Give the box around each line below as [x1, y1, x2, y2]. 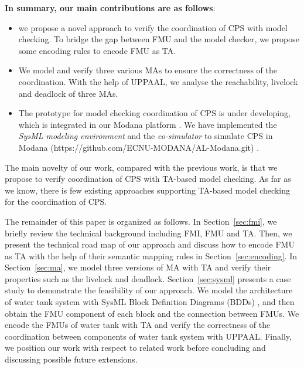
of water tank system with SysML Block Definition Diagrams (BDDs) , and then [5, 296, 295, 308]
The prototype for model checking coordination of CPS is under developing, [18, 107, 291, 119]
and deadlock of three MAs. [18, 87, 118, 99]
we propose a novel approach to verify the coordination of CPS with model [18, 21, 288, 33]
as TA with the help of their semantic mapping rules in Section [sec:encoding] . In [5, 249, 297, 262]
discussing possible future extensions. [5, 353, 138, 365]
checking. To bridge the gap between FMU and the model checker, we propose [18, 33, 299, 45]
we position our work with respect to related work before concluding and [5, 341, 266, 354]
